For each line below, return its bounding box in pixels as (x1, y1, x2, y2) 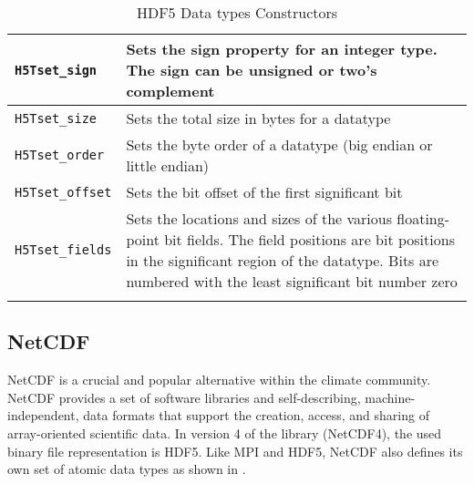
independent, (7, 406, 79, 425)
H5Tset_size (15, 110, 98, 126)
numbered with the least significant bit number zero (126, 271, 458, 292)
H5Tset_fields (15, 242, 112, 257)
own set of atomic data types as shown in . (7, 459, 246, 479)
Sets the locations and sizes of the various (126, 208, 392, 229)
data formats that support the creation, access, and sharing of (83, 406, 429, 425)
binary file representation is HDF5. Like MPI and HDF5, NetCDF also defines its (7, 441, 463, 460)
